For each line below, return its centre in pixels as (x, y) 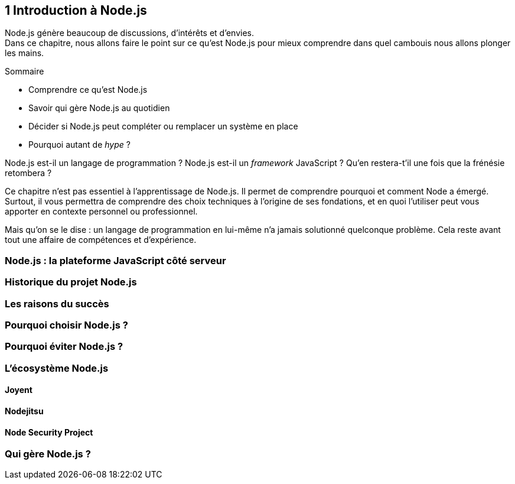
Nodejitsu (24, 411)
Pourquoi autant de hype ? (79, 145)
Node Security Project (49, 432)
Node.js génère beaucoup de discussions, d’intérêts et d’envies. (129, 33)
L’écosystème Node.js (57, 368)
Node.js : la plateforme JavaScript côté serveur (115, 260)
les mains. (25, 53)
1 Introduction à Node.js (76, 10)
